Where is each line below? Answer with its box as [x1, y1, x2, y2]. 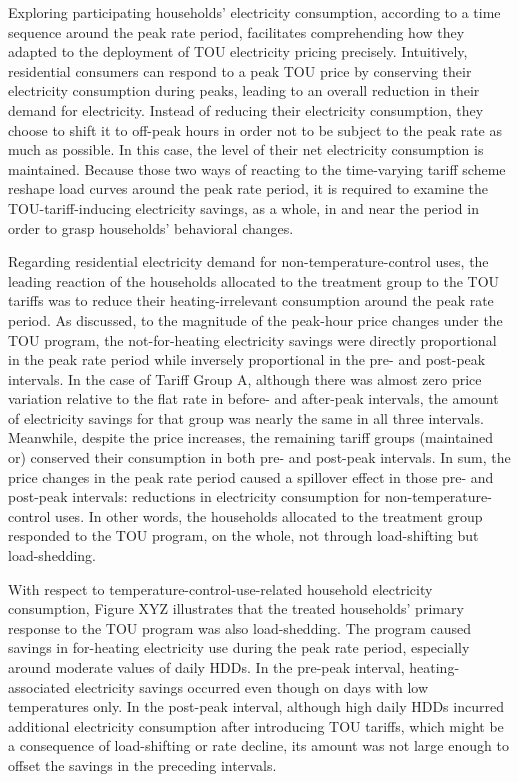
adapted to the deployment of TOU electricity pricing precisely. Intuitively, [8, 41, 468, 62]
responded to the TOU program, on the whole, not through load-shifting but [8, 525, 479, 546]
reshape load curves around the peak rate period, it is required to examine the [8, 178, 489, 199]
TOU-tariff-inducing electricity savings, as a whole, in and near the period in [8, 197, 479, 218]
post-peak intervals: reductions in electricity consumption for [8, 486, 381, 507]
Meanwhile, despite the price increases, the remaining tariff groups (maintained [8, 427, 494, 448]
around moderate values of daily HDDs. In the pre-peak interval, [8, 657, 405, 677]
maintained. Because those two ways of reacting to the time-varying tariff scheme [8, 158, 506, 179]
